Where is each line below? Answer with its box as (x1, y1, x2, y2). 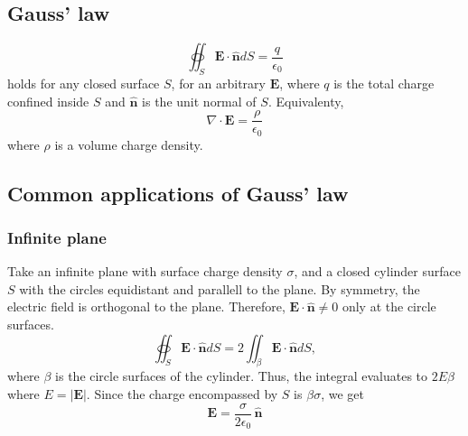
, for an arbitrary (171, 74, 266, 92)
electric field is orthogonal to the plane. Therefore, (7, 297, 285, 316)
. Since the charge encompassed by (86, 385, 278, 404)
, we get (321, 385, 364, 404)
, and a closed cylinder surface (294, 262, 461, 281)
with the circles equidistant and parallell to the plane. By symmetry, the (19, 279, 420, 298)
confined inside (7, 91, 89, 110)
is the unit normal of (142, 91, 257, 110)
